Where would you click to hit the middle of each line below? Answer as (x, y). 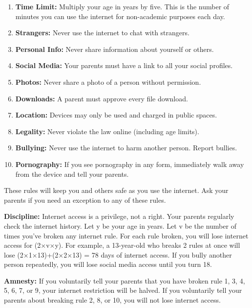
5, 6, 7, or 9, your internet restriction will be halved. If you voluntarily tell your (123, 290)
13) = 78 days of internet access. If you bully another (152, 254)
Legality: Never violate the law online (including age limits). (107, 131)
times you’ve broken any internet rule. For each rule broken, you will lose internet (126, 235)
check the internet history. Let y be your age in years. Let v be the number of (120, 225)
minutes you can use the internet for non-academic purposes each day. (120, 16)
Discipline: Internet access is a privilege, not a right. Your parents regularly (119, 216)
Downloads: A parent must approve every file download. (102, 98)
